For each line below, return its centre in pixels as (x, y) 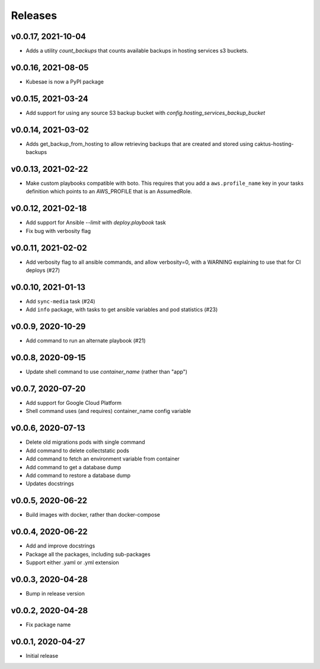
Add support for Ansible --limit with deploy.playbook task (96, 223)
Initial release (42, 655)
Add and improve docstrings (60, 546)
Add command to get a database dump (73, 467)
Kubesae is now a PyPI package (65, 81)
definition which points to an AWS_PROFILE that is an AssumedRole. (109, 191)
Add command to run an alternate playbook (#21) (86, 341)
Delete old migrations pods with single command (85, 442)
